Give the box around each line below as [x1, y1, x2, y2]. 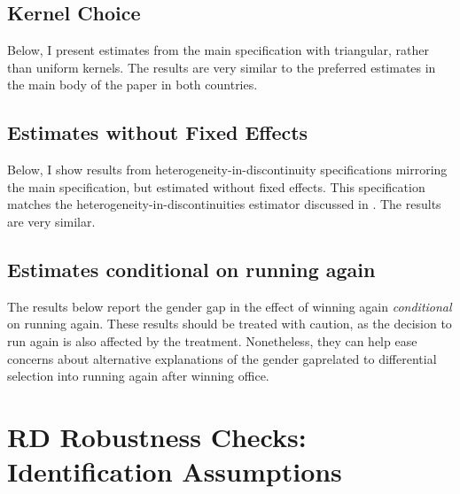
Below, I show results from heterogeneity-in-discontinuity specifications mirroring [7, 160, 448, 179]
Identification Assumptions [7, 453, 342, 490]
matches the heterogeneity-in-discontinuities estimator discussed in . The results [7, 195, 441, 213]
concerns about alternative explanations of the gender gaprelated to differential [7, 349, 437, 367]
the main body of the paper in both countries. [7, 75, 258, 94]
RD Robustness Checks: [7, 418, 307, 454]
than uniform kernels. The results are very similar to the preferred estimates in [7, 58, 436, 76]
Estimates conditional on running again [7, 255, 376, 282]
